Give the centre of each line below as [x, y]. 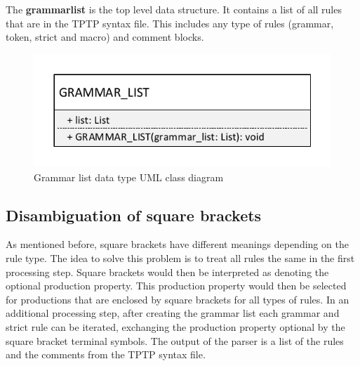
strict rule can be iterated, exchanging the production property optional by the [175, 327]
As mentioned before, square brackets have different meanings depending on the [177, 244]
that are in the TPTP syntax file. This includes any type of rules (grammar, [170, 23]
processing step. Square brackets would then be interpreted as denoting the [167, 272]
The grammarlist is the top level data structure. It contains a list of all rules [174, 9]
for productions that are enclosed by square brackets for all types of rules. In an [178, 299]
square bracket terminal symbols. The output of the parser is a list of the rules [175, 340]
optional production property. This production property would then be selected [176, 286]
